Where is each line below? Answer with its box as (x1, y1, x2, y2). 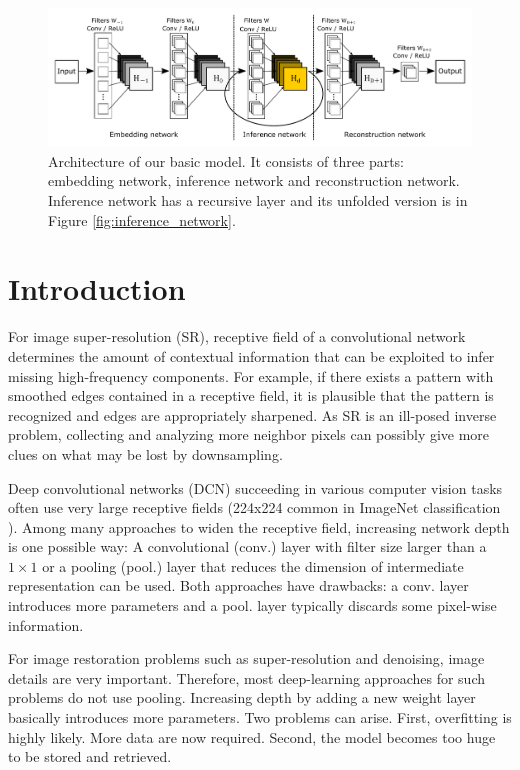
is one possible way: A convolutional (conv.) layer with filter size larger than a (8, 536, 487, 557)
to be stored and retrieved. (8, 746, 172, 767)
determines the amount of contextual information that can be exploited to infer (8, 345, 495, 366)
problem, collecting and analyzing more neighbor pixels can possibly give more (8, 424, 490, 445)
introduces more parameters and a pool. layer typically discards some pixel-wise (8, 595, 497, 616)
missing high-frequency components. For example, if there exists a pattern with (8, 365, 494, 386)
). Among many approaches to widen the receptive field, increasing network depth (8, 516, 510, 537)
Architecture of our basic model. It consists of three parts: (48, 150, 405, 171)
